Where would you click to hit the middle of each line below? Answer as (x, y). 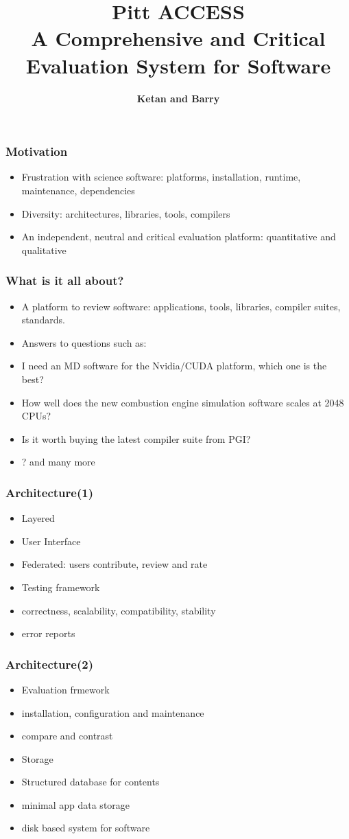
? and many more (58, 462)
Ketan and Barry (178, 98)
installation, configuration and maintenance (113, 712)
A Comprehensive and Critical (178, 38)
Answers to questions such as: (84, 342)
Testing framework (61, 587)
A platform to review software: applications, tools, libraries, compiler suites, (181, 306)
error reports (48, 633)
